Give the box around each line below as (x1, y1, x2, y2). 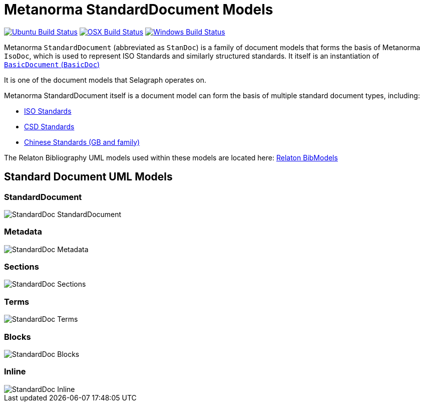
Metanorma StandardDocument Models (4, 1, 273, 18)
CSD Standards (24, 122, 75, 131)
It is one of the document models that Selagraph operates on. (4, 75, 207, 84)
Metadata (4, 227, 42, 237)
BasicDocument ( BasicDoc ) (4, 60, 100, 69)
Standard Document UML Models (4, 170, 173, 183)
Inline (4, 366, 26, 377)
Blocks (4, 331, 31, 342)
